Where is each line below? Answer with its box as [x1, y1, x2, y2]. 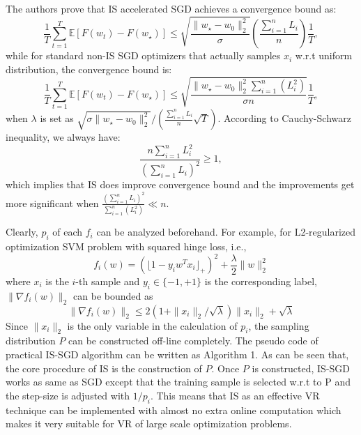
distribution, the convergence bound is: [6, 62, 172, 77]
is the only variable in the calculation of [67, 318, 238, 333]
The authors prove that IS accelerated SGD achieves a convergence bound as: [6, 1, 337, 15]
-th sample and [75, 274, 140, 289]
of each [52, 224, 83, 239]
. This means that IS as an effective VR [150, 388, 320, 402]
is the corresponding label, [204, 274, 317, 289]
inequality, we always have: [6, 130, 121, 144]
